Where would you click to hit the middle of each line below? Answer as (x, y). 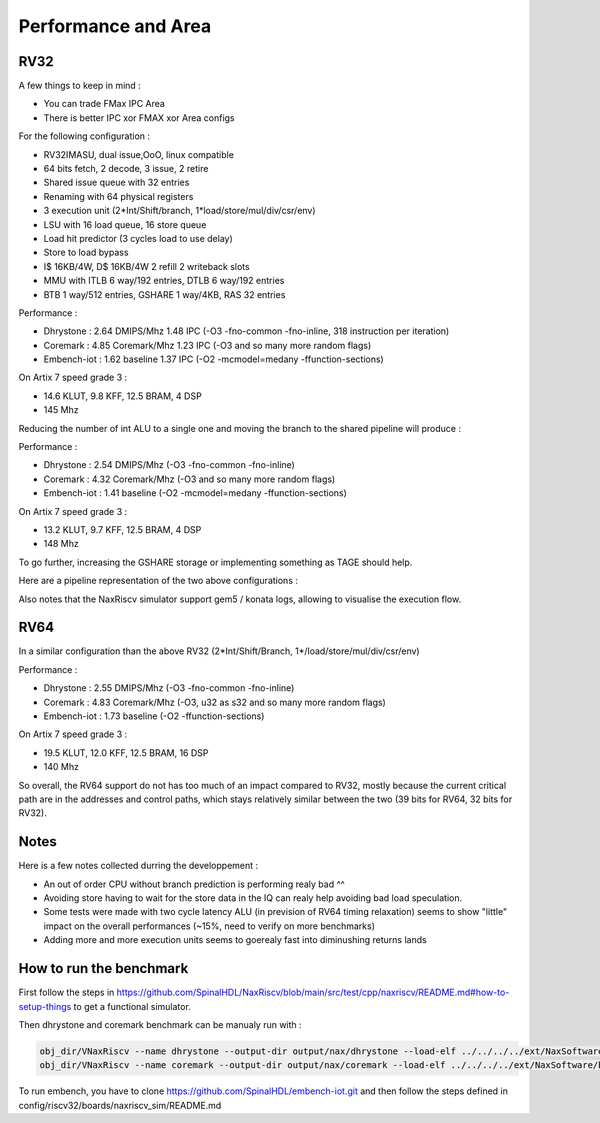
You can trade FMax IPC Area (104, 104)
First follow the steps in (66, 992)
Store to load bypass (86, 252)
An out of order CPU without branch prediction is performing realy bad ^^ (194, 884)
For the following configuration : (84, 136)
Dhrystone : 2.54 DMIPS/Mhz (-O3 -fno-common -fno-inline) (169, 465)
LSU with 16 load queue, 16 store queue (125, 224)
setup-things (45, 1006)
